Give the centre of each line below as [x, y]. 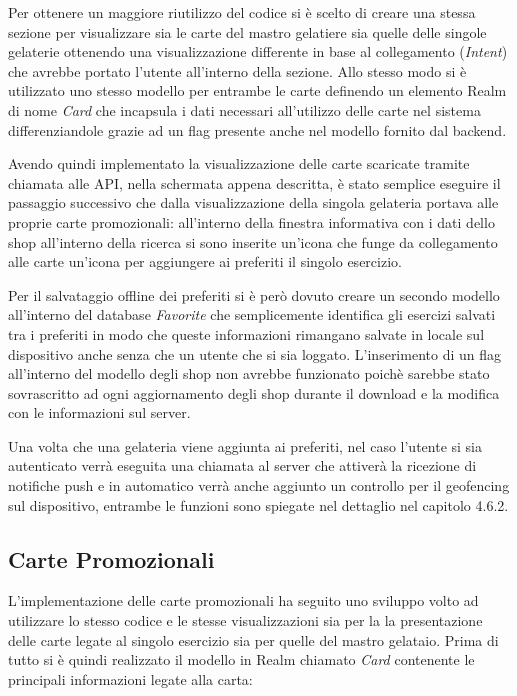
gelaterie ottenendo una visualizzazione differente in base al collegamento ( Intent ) [258, 51]
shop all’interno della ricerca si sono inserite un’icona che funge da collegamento [253, 241]
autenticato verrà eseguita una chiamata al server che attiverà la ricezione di [242, 465]
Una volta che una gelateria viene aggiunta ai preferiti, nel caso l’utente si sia [245, 445]
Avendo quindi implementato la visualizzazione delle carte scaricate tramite [239, 163]
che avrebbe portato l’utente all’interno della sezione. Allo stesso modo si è [237, 70]
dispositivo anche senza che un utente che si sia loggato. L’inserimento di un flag [254, 353]
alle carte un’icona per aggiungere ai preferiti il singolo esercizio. [205, 261]
